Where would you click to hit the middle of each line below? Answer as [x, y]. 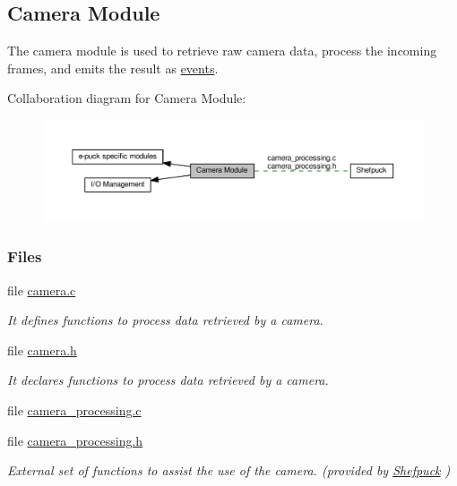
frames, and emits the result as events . [113, 68]
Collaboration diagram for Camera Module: [127, 98]
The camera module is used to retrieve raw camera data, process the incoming [222, 51]
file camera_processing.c [74, 410]
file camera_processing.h [75, 440]
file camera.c [42, 290]
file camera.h [42, 350]
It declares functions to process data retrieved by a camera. [168, 380]
